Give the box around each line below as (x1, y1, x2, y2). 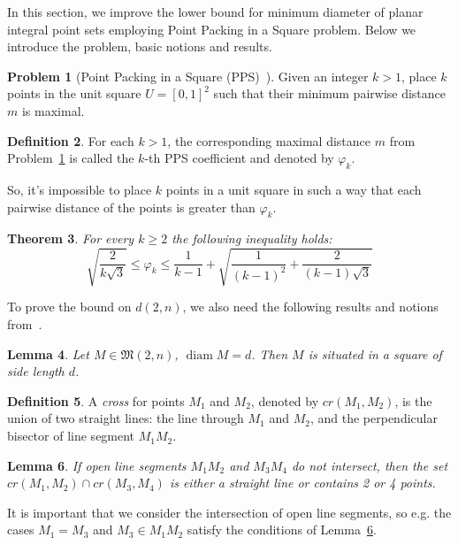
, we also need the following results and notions (182, 297, 439, 316)
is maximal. (21, 101, 85, 119)
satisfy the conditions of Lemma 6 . (187, 520, 377, 539)
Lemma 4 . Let (7, 344, 89, 363)
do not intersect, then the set (291, 456, 448, 474)
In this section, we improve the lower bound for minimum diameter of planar (7, 3, 424, 20)
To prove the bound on (7, 297, 132, 316)
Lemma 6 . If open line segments (7, 456, 187, 474)
